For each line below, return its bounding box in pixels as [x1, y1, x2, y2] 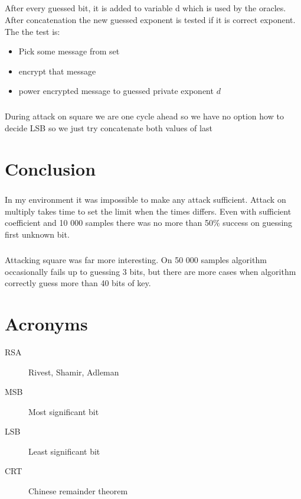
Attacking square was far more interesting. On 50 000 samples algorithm [5, 254, 267, 265]
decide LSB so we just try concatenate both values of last [5, 121, 212, 134]
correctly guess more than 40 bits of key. [5, 277, 151, 289]
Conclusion [5, 156, 96, 180]
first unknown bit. [5, 228, 70, 241]
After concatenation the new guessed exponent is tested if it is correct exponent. [5, 13, 296, 25]
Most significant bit [28, 405, 99, 417]
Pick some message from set [18, 45, 120, 57]
